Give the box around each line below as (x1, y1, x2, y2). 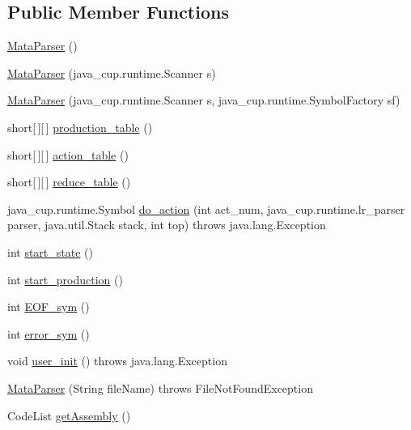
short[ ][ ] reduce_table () (7, 173, 131, 190)
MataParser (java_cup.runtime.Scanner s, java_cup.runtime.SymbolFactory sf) (7, 92, 400, 109)
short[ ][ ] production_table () (7, 118, 153, 135)
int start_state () (7, 243, 93, 260)
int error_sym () (7, 325, 90, 342)
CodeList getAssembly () (7, 407, 131, 424)
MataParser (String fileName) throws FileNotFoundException (7, 379, 313, 396)
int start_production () (7, 270, 123, 287)
